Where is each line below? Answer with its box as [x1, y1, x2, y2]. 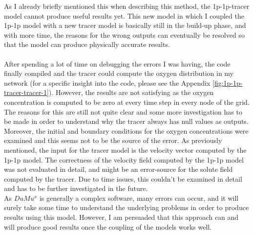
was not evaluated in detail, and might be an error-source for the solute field [4, 164, 233, 174]
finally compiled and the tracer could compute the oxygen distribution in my [4, 68, 234, 78]
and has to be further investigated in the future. [4, 183, 148, 193]
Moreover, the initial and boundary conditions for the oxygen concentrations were [4, 125, 249, 136]
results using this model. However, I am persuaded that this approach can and [4, 212, 239, 222]
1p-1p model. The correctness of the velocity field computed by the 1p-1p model [4, 154, 244, 164]
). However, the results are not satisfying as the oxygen [48, 87, 214, 97]
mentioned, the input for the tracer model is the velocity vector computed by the [4, 144, 247, 155]
